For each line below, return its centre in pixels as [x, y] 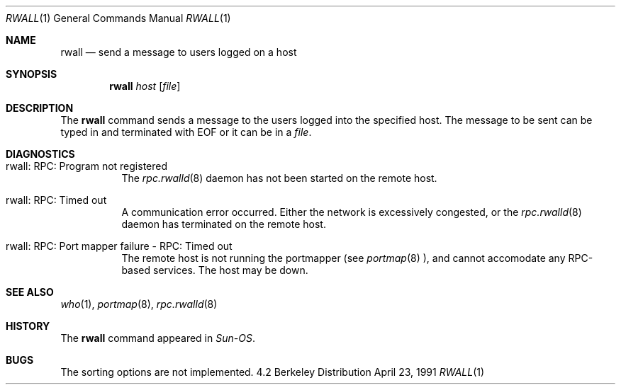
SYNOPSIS [32, 74]
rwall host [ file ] [145, 86]
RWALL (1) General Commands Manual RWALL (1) [118, 18]
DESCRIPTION [40, 108]
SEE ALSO [30, 292]
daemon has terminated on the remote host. [224, 224]
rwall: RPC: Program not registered [87, 166]
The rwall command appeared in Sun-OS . [158, 338]
